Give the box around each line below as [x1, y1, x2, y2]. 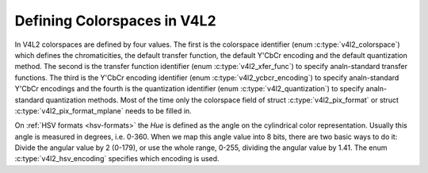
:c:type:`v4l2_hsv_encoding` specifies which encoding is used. [14, 154, 220, 163]
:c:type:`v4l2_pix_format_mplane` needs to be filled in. [14, 106, 192, 115]
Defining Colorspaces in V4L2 [14, 12, 217, 29]
